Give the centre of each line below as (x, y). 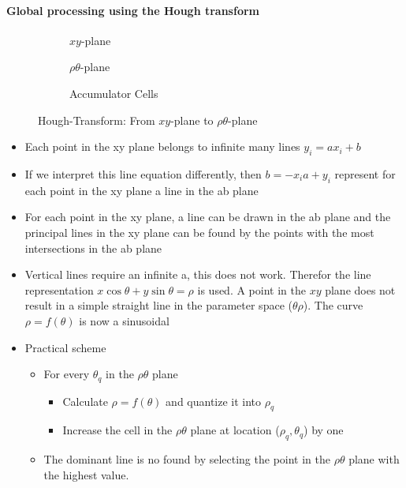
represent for (365, 173)
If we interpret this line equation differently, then (143, 173)
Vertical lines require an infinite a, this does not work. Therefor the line (198, 274)
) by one (324, 430)
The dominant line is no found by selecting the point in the (187, 459)
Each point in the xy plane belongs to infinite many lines (162, 146)
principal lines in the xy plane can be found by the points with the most (199, 232)
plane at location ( (235, 430)
